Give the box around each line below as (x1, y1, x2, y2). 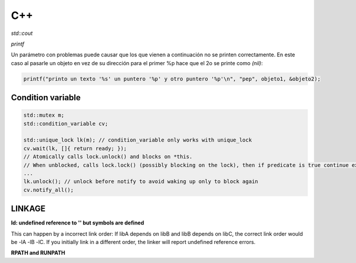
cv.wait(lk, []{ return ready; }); (23, 145, 127, 152)
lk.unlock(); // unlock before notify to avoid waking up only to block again (23, 178, 258, 185)
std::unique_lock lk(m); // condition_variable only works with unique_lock (23, 137, 252, 143)
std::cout (11, 30, 33, 37)
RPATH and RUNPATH (11, 249, 65, 256)
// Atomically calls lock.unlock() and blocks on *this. (23, 153, 193, 160)
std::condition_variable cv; (23, 120, 109, 127)
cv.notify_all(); (23, 187, 74, 193)
